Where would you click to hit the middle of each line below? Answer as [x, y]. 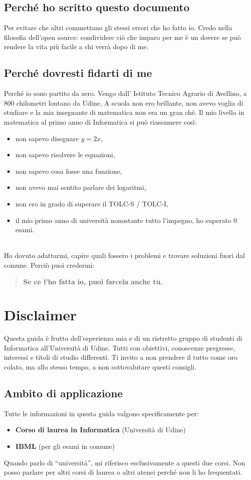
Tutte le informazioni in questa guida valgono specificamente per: [101, 413]
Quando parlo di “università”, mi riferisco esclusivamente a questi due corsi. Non [125, 462]
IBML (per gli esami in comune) [65, 446]
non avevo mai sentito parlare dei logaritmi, [81, 187]
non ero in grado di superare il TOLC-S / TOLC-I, [92, 203]
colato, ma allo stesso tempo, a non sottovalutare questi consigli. [100, 367]
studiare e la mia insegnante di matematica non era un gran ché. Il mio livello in [124, 112]
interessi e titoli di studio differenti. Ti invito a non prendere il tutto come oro [121, 357]
